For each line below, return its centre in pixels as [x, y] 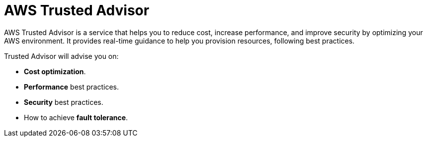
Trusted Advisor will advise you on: [61, 56]
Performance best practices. [71, 87]
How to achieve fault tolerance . [76, 117]
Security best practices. [64, 102]
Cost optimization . [55, 71]
